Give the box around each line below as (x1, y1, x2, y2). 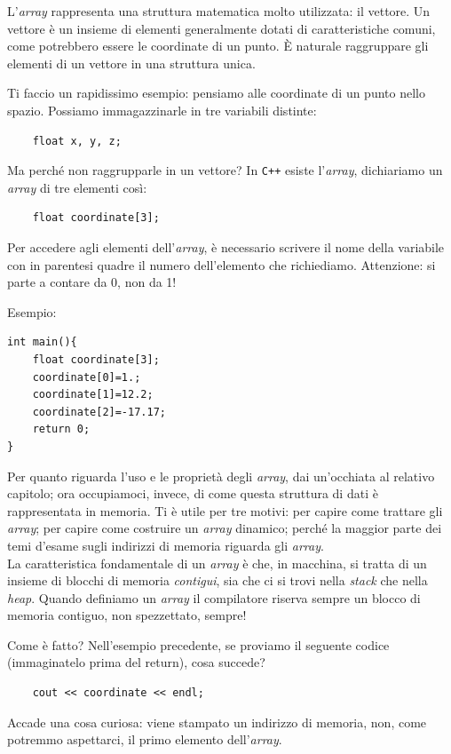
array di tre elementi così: (7, 178, 147, 196)
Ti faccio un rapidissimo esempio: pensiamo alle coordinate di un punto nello (7, 83, 425, 102)
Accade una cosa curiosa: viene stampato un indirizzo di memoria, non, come (7, 712, 427, 731)
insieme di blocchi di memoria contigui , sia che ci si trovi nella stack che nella (7, 571, 428, 590)
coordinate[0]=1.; (32, 370, 141, 384)
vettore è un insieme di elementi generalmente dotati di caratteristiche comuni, (7, 19, 436, 37)
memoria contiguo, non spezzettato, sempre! (7, 606, 247, 624)
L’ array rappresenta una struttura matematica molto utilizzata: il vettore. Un (7, 2, 431, 20)
